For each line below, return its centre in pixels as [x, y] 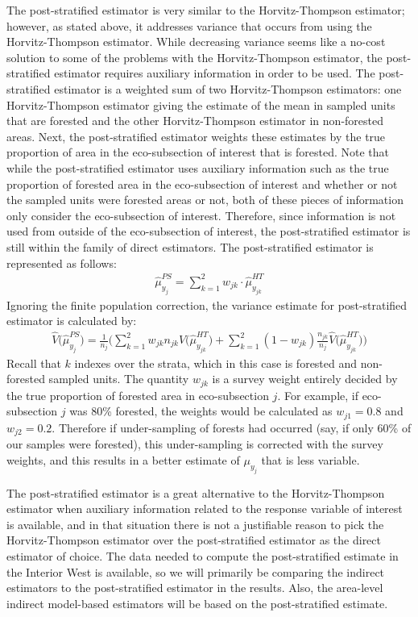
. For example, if [318, 395]
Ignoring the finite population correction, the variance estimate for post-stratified [207, 304]
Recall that [34, 363]
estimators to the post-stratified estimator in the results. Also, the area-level [195, 588]
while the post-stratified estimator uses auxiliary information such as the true [198, 167]
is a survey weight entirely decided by [305, 379]
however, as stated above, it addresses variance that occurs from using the [189, 25]
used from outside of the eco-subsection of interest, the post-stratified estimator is [209, 231]
